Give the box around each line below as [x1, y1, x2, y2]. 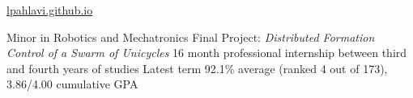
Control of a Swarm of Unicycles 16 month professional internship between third [6, 44, 407, 61]
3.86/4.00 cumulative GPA [6, 76, 138, 92]
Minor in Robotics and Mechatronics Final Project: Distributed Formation [6, 28, 375, 45]
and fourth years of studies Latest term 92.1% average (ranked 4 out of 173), [6, 59, 388, 76]
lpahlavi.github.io [6, 2, 93, 18]
